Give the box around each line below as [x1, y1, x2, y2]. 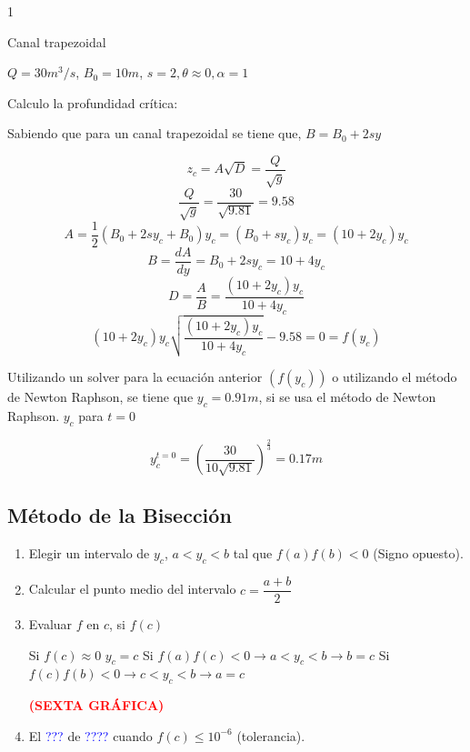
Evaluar [28, 615, 73, 634]
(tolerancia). [236, 726, 305, 745]
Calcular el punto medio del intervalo [28, 579, 236, 598]
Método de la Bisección [7, 501, 232, 529]
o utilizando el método [332, 367, 457, 386]
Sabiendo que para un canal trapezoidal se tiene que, [7, 124, 302, 143]
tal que [233, 544, 273, 563]
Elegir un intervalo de [28, 544, 150, 563]
